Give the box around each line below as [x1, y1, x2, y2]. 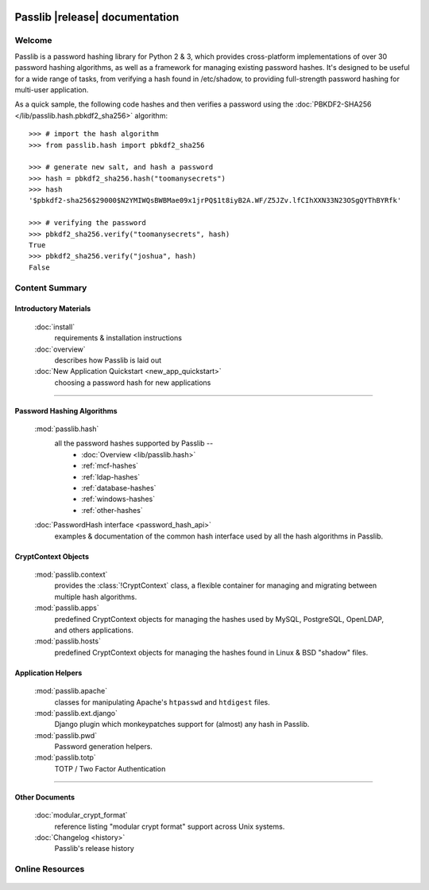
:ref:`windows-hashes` [81, 494, 155, 504]
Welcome [14, 35, 52, 46]
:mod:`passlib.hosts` [34, 636, 101, 646]
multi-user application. [14, 84, 89, 95]
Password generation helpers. [54, 742, 153, 752]
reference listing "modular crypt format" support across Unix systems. [54, 822, 285, 831]
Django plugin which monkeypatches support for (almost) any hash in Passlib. [54, 720, 310, 729]
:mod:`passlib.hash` [34, 424, 99, 433]
